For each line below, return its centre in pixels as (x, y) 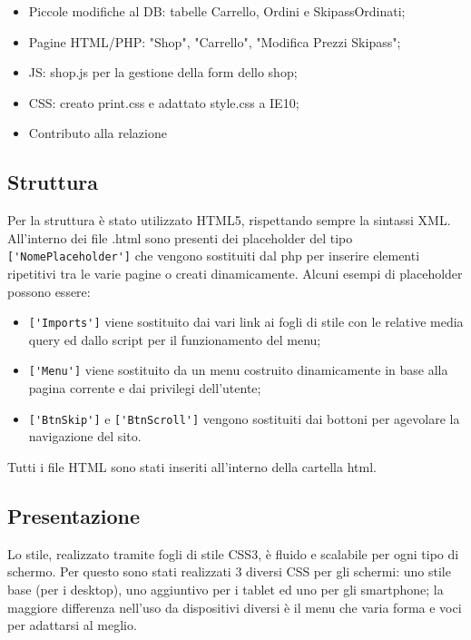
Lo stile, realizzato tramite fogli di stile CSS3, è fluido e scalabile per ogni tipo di (233, 553)
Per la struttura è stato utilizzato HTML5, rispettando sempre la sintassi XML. (229, 220)
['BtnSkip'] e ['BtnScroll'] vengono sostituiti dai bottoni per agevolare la (244, 418)
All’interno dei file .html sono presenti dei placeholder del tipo (180, 237)
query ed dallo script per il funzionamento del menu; (175, 339)
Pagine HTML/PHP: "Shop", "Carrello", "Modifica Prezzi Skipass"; (215, 41)
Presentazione (74, 515)
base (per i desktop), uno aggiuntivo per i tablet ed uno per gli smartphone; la (226, 589)
